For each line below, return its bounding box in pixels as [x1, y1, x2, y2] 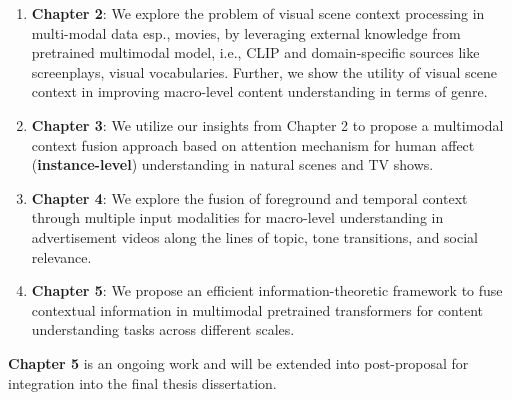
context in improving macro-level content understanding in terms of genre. [31, 81, 488, 102]
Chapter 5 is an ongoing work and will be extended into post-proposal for [8, 352, 469, 373]
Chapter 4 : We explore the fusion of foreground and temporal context [31, 187, 468, 208]
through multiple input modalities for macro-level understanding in [31, 207, 444, 228]
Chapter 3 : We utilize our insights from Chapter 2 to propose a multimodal [31, 114, 504, 135]
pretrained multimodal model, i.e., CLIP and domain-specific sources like [31, 42, 480, 63]
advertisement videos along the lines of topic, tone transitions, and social [31, 226, 479, 247]
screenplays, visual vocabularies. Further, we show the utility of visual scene [31, 61, 498, 82]
